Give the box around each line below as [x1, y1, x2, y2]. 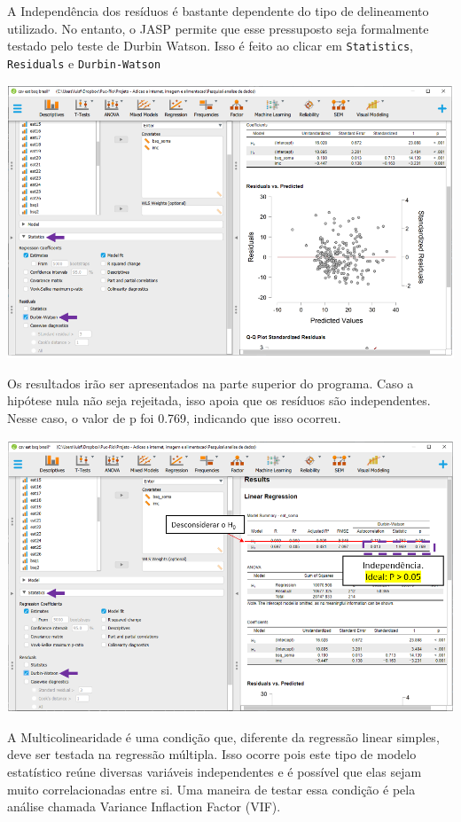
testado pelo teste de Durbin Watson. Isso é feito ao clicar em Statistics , [7, 36, 413, 55]
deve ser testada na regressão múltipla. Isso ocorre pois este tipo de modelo [7, 745, 417, 763]
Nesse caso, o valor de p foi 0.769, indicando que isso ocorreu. [7, 409, 341, 427]
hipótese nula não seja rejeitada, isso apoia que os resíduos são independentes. [7, 391, 431, 410]
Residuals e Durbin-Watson [7, 53, 161, 72]
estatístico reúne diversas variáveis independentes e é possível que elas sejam [7, 763, 422, 781]
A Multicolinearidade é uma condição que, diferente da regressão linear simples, [7, 727, 440, 746]
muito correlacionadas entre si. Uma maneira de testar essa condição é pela [7, 779, 416, 798]
